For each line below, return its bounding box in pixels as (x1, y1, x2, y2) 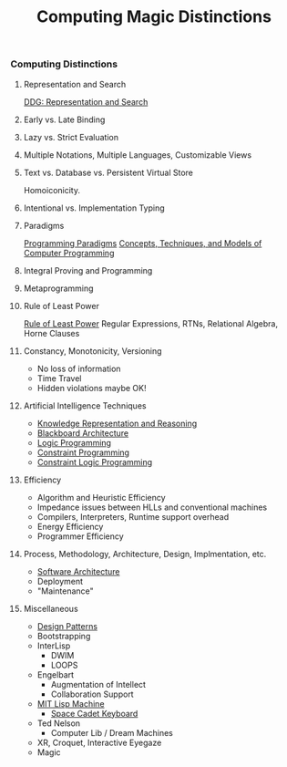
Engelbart (36, 669, 75, 680)
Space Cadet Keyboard (50, 708, 138, 719)
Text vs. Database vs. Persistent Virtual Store (23, 167, 194, 178)
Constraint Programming (36, 447, 130, 458)
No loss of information (36, 363, 121, 374)
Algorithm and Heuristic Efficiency (36, 492, 167, 503)
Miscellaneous (23, 603, 78, 614)
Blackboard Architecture (36, 427, 129, 439)
